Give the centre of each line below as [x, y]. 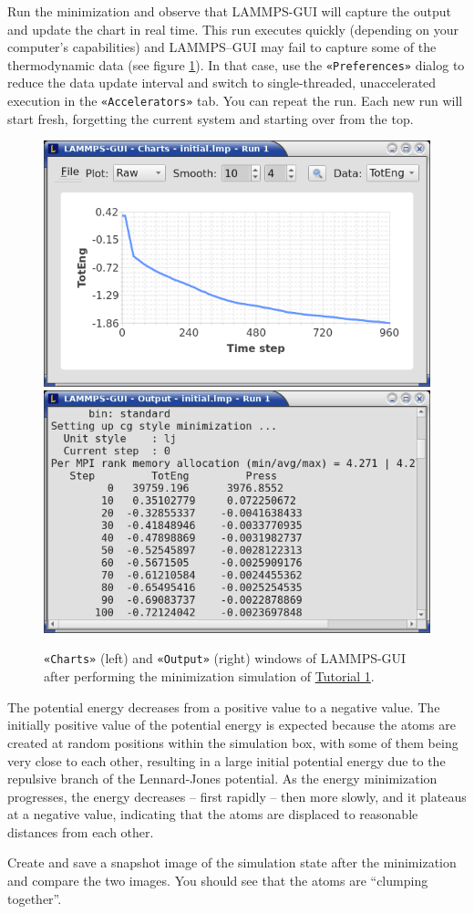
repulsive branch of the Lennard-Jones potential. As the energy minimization [222, 779]
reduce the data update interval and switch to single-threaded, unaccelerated [222, 83]
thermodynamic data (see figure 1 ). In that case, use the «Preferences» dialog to [236, 64]
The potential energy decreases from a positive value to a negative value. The [224, 706]
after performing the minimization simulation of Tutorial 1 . [209, 676]
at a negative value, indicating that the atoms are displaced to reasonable [213, 814]
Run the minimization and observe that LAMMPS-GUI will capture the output [229, 11]
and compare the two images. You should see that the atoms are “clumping [218, 881]
